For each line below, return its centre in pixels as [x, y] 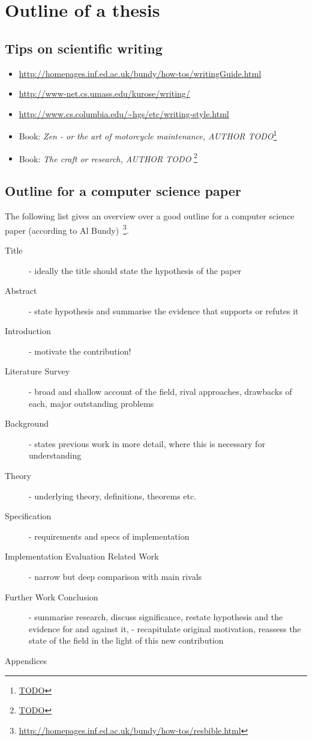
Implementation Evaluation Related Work [82, 556]
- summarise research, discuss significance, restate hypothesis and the [156, 617]
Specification [28, 516]
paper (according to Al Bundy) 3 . [67, 229]
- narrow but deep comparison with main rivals [115, 576]
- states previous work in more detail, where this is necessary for [147, 443]
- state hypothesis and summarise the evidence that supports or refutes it [164, 310]
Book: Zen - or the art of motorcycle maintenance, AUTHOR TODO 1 [148, 135]
